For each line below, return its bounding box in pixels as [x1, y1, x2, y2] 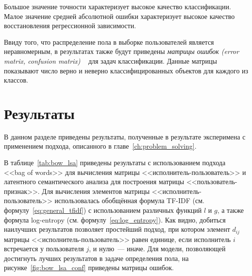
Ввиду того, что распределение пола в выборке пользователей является [4, 36, 214, 47]
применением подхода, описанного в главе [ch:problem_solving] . [4, 141, 197, 151]
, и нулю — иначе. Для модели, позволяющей [89, 243, 226, 254]
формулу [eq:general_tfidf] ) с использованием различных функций [4, 205, 202, 215]
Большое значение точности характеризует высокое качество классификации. [4, 1, 231, 11]
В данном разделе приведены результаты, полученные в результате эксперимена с [4, 131, 246, 141]
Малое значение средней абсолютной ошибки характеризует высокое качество [4, 11, 235, 21]
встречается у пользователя [4, 243, 84, 254]
